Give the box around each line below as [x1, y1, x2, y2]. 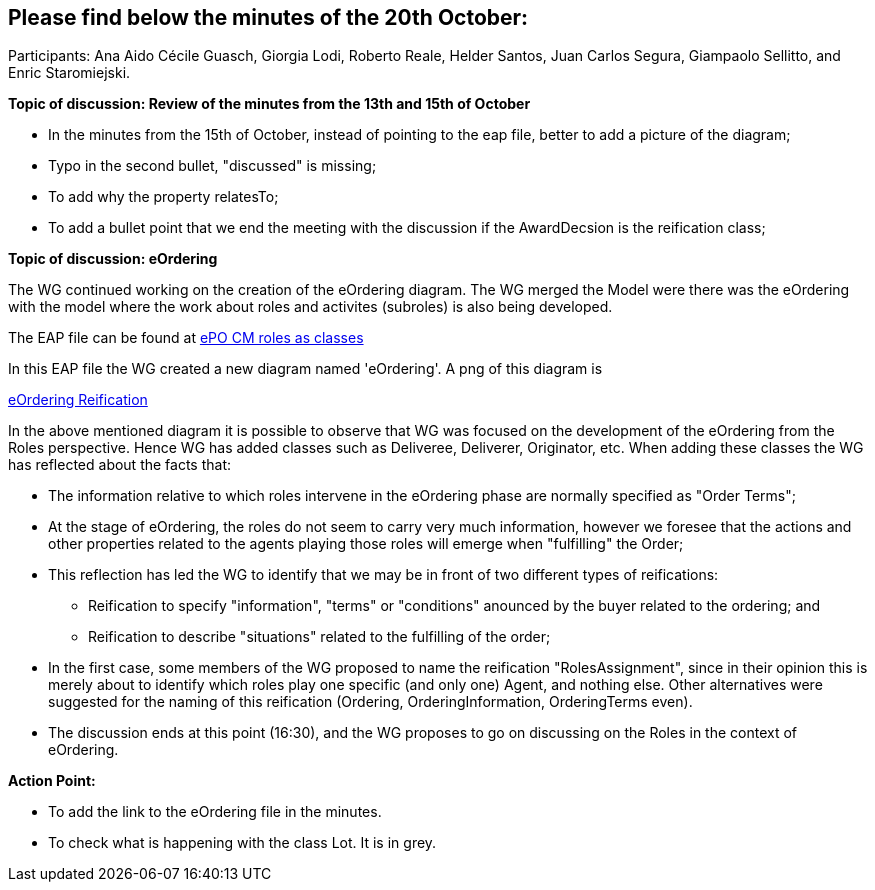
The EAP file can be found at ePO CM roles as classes [8, 329, 364, 347]
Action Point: [8, 772, 96, 790]
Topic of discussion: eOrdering [8, 250, 218, 268]
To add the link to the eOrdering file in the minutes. [48, 803, 382, 821]
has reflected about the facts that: [8, 456, 232, 474]
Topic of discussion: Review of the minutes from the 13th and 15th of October [8, 95, 531, 113]
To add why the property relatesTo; [48, 188, 279, 206]
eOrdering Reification [8, 391, 148, 409]
